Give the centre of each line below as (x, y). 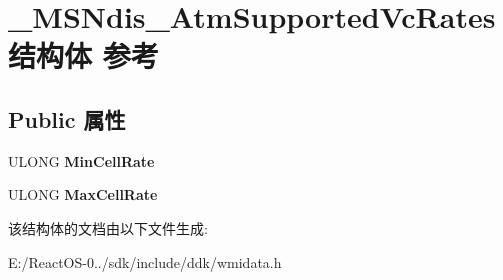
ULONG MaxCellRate (83, 194)
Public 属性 (67, 118)
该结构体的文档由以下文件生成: (108, 227)
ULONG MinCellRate (81, 160)
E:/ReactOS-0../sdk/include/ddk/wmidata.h (145, 261)
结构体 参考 (83, 55)
